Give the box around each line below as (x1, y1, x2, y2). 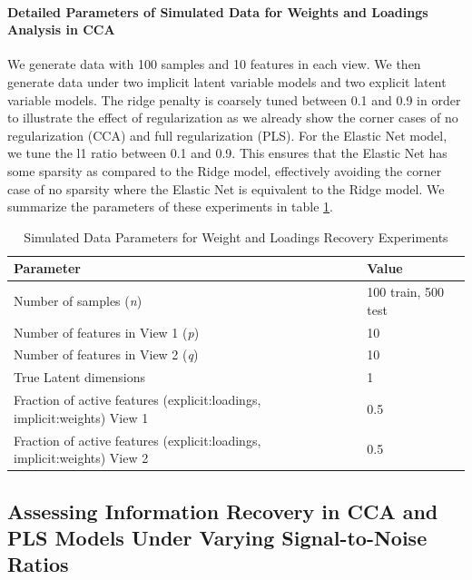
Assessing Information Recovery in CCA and (7, 496, 438, 525)
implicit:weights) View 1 (14, 408, 149, 427)
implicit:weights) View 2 (14, 448, 149, 467)
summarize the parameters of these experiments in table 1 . (7, 197, 333, 216)
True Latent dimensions (14, 368, 146, 387)
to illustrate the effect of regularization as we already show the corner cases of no (7, 108, 458, 127)
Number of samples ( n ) (14, 290, 143, 310)
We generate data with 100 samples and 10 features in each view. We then (7, 54, 421, 74)
